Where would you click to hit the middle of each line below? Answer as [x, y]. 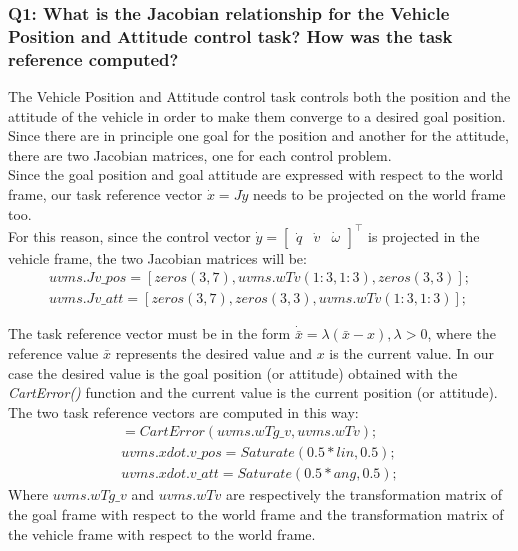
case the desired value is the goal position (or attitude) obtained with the [233, 372]
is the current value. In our [412, 352]
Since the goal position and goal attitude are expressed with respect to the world [256, 174]
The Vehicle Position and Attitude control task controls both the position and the [259, 96]
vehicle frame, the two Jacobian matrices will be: [157, 257]
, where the [461, 333]
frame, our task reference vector [105, 194]
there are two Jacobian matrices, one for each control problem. [200, 154]
